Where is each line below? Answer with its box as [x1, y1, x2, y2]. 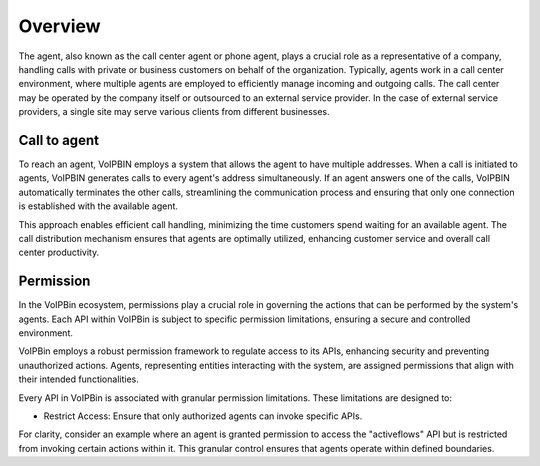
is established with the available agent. [18, 200, 179, 212]
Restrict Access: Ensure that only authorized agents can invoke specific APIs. [43, 410, 363, 422]
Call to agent [18, 131, 100, 149]
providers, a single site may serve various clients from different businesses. [18, 106, 330, 118]
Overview [18, 15, 101, 37]
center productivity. [18, 246, 100, 259]
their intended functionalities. [18, 373, 139, 385]
